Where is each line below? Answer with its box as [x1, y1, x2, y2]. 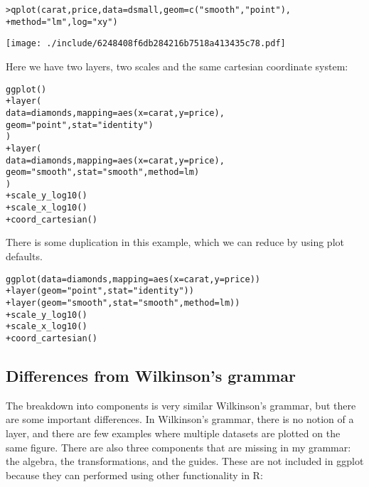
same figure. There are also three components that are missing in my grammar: [6, 439, 351, 454]
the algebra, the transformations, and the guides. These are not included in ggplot [6, 454, 364, 469]
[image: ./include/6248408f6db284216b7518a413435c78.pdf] [6, 38, 286, 49]
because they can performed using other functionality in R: [6, 467, 263, 482]
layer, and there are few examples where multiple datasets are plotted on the [6, 425, 341, 440]
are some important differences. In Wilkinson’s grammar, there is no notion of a [6, 412, 354, 427]
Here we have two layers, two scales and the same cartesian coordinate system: [6, 58, 348, 73]
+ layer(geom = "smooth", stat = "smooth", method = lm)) [6, 297, 240, 308]
